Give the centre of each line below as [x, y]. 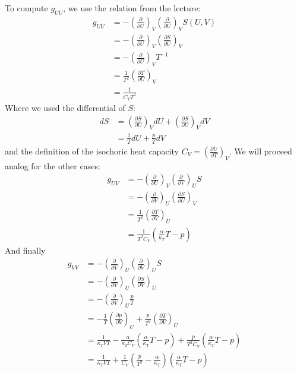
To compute [26, 8]
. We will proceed [260, 151]
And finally [25, 250]
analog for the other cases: [53, 165]
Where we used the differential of [65, 107]
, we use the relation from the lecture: [132, 8]
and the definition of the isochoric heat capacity [92, 151]
